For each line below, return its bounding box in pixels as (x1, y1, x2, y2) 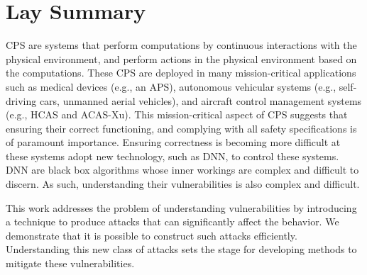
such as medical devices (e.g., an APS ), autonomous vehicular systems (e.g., (6, 79, 336, 94)
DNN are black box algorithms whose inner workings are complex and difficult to (6, 162, 359, 177)
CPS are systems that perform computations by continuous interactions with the (6, 38, 357, 52)
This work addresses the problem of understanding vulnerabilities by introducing (6, 200, 357, 215)
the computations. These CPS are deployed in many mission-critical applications (6, 65, 356, 80)
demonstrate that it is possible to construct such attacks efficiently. (6, 228, 297, 242)
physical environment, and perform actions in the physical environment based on (6, 51, 357, 66)
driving (6, 93, 37, 108)
